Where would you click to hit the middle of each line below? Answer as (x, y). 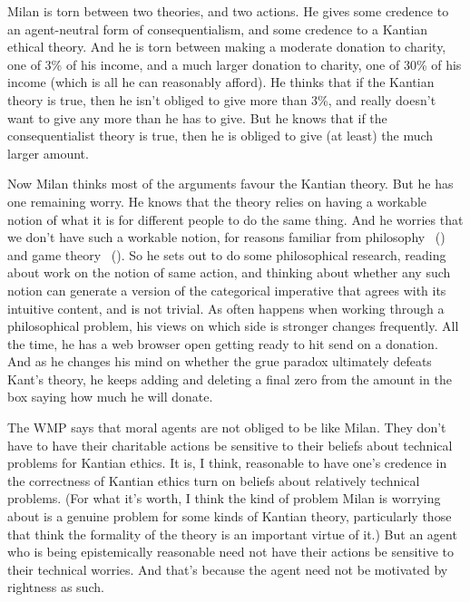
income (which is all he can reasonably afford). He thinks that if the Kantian (221, 82)
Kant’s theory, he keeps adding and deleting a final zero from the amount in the (230, 379)
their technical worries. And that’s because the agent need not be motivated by (228, 569)
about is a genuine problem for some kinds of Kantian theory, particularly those (230, 516)
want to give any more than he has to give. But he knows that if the (197, 117)
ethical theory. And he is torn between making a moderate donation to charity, (227, 47)
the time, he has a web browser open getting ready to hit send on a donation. (223, 343)
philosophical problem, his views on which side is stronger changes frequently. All (233, 326)
